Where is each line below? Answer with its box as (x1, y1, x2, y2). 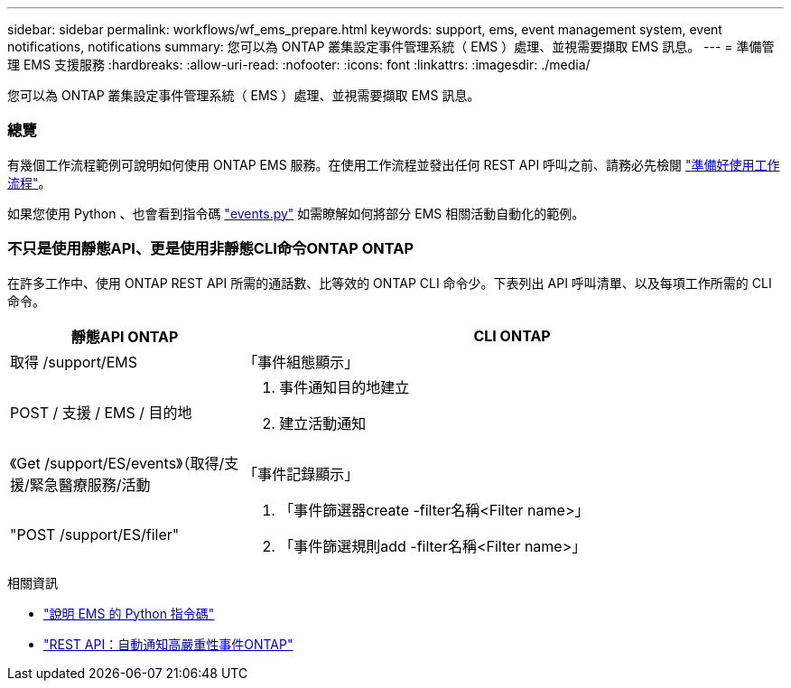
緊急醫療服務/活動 (29, 475, 151, 494)
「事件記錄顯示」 (243, 464, 359, 483)
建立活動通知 (279, 414, 367, 432)
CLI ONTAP (473, 326, 551, 345)
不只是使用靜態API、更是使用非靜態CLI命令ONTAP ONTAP (7, 239, 414, 258)
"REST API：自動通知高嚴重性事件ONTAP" (43, 636, 293, 652)
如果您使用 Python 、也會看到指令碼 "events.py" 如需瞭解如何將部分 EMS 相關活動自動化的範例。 (7, 205, 585, 221)
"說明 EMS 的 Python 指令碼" (43, 605, 215, 621)
